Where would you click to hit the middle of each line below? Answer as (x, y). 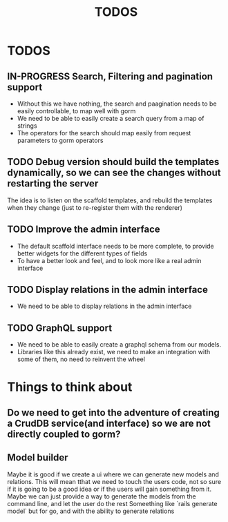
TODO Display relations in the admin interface (108, 290)
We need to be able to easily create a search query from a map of (111, 118)
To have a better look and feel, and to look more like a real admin (109, 260)
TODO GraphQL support (60, 328)
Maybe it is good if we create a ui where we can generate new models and (113, 474)
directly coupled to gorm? (64, 434)
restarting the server (53, 184)
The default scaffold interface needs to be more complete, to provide (115, 246)
